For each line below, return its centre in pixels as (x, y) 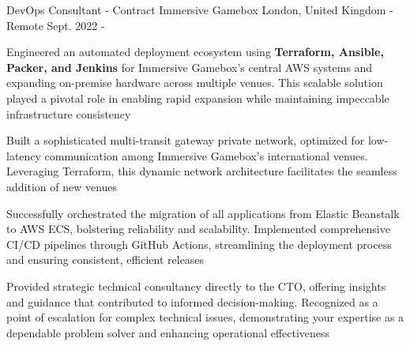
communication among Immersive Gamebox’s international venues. (206, 155)
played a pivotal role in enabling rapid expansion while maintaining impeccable (198, 98)
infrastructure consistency (69, 113)
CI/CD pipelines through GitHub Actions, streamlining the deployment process (199, 244)
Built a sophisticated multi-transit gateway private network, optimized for (186, 140)
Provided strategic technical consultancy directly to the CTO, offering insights (196, 286)
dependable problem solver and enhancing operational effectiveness (168, 332)
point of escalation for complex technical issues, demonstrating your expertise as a (205, 317)
